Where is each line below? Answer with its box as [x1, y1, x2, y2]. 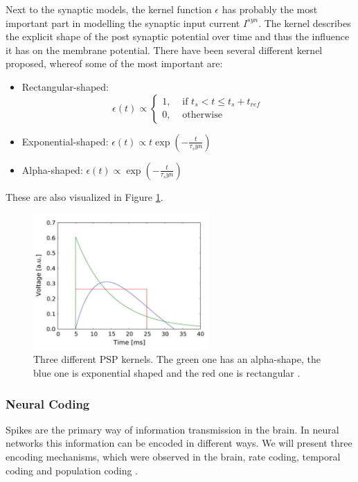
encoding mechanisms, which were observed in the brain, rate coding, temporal [6, 449, 341, 463]
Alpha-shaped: [21, 162, 83, 177]
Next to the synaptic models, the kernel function [6, 2, 212, 16]
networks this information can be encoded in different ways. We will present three [6, 436, 352, 450]
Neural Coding [6, 395, 90, 412]
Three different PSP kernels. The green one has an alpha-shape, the [33, 352, 321, 366]
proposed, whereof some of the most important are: [6, 56, 223, 71]
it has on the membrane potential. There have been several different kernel [6, 42, 323, 57]
